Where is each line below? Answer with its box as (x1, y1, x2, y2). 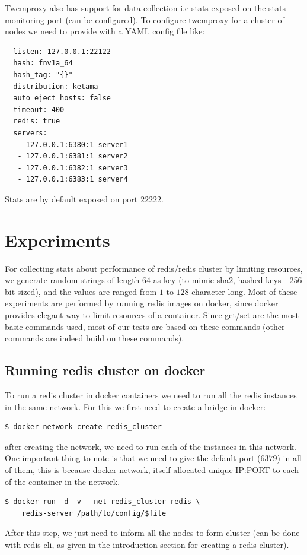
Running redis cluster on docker (5, 361, 206, 379)
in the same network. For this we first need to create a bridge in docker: (5, 400, 266, 413)
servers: (13, 128, 47, 137)
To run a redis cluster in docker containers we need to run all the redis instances (5, 388, 297, 401)
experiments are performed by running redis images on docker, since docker (5, 297, 279, 309)
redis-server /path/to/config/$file (21, 509, 167, 518)
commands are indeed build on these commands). (5, 332, 184, 344)
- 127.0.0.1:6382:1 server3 (17, 163, 128, 172)
